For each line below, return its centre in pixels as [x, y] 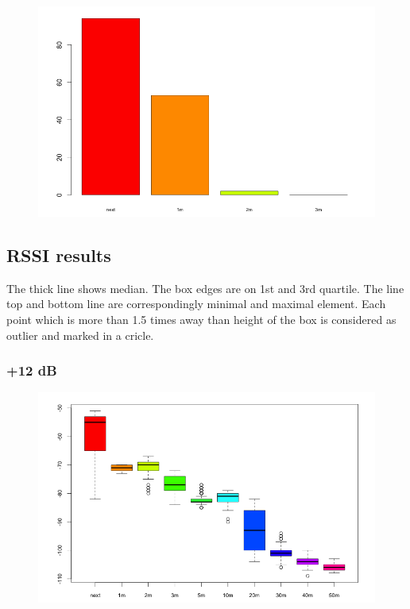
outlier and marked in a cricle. [80, 335]
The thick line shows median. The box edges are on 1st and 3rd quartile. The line [205, 288]
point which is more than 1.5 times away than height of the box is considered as [201, 319]
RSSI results [59, 254]
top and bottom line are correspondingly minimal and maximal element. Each [196, 304]
